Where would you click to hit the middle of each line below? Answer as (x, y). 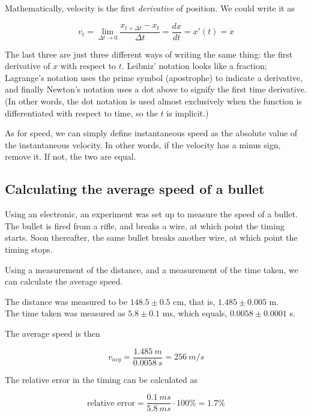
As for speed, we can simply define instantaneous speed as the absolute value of (151, 133)
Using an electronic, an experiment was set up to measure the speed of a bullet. (151, 214)
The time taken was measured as (65, 313)
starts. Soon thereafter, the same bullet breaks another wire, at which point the (151, 237)
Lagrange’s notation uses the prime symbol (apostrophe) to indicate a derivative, (154, 77)
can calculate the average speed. (64, 281)
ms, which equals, (195, 313)
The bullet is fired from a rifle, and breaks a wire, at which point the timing (145, 225)
